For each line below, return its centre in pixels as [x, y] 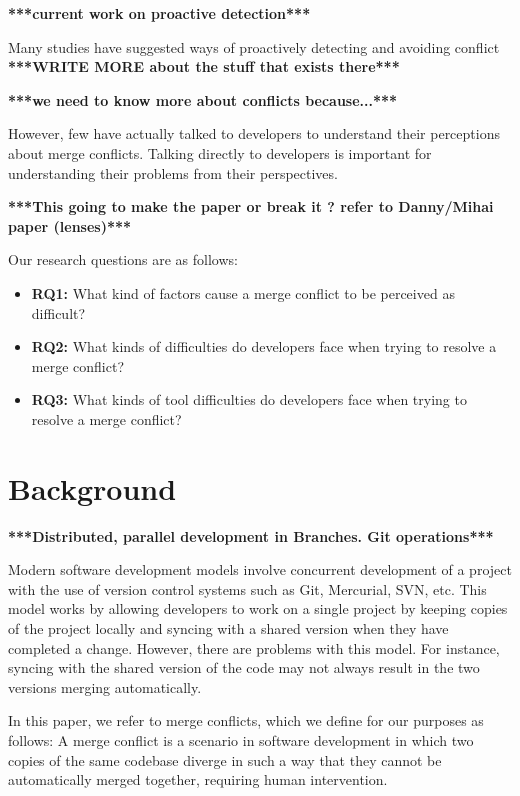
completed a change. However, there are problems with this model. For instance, [254, 647]
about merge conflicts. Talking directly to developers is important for [220, 152]
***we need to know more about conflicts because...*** [203, 99]
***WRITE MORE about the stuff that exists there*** [204, 66]
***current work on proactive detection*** [159, 13]
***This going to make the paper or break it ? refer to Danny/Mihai [251, 206]
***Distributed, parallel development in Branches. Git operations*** [251, 535]
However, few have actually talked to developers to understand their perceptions [254, 133]
